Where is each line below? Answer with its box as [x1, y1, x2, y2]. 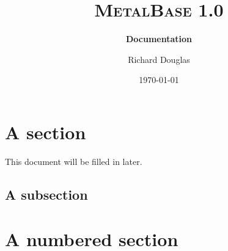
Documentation [125, 32, 193, 45]
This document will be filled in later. [5, 155, 142, 167]
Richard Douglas [128, 53, 190, 65]
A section [5, 119, 86, 144]
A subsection [5, 184, 88, 203]
